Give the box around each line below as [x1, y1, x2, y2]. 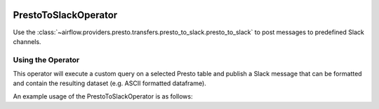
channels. [13, 37, 41, 45]
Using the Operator [13, 54, 80, 64]
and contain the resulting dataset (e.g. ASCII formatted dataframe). [13, 79, 206, 87]
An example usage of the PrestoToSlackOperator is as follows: [13, 92, 193, 101]
